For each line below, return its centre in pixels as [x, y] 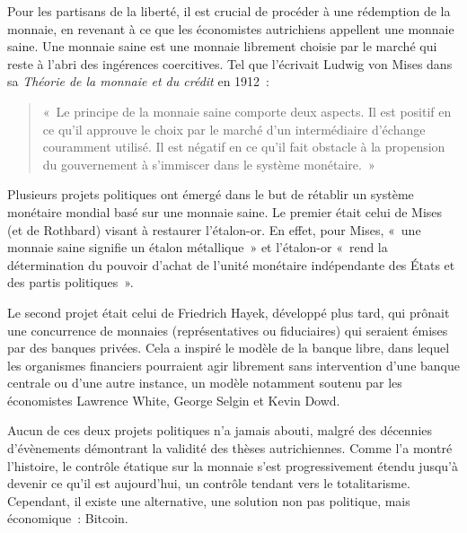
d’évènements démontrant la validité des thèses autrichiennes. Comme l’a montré [230, 448]
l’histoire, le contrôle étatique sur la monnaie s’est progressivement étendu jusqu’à [233, 465]
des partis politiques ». [70, 282]
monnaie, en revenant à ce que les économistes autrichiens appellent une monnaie [231, 28]
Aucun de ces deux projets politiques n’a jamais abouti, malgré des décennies [220, 430]
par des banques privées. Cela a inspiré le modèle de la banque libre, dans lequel [229, 348]
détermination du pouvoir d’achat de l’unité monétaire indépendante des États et [231, 264]
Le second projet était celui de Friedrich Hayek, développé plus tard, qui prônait [229, 312]
